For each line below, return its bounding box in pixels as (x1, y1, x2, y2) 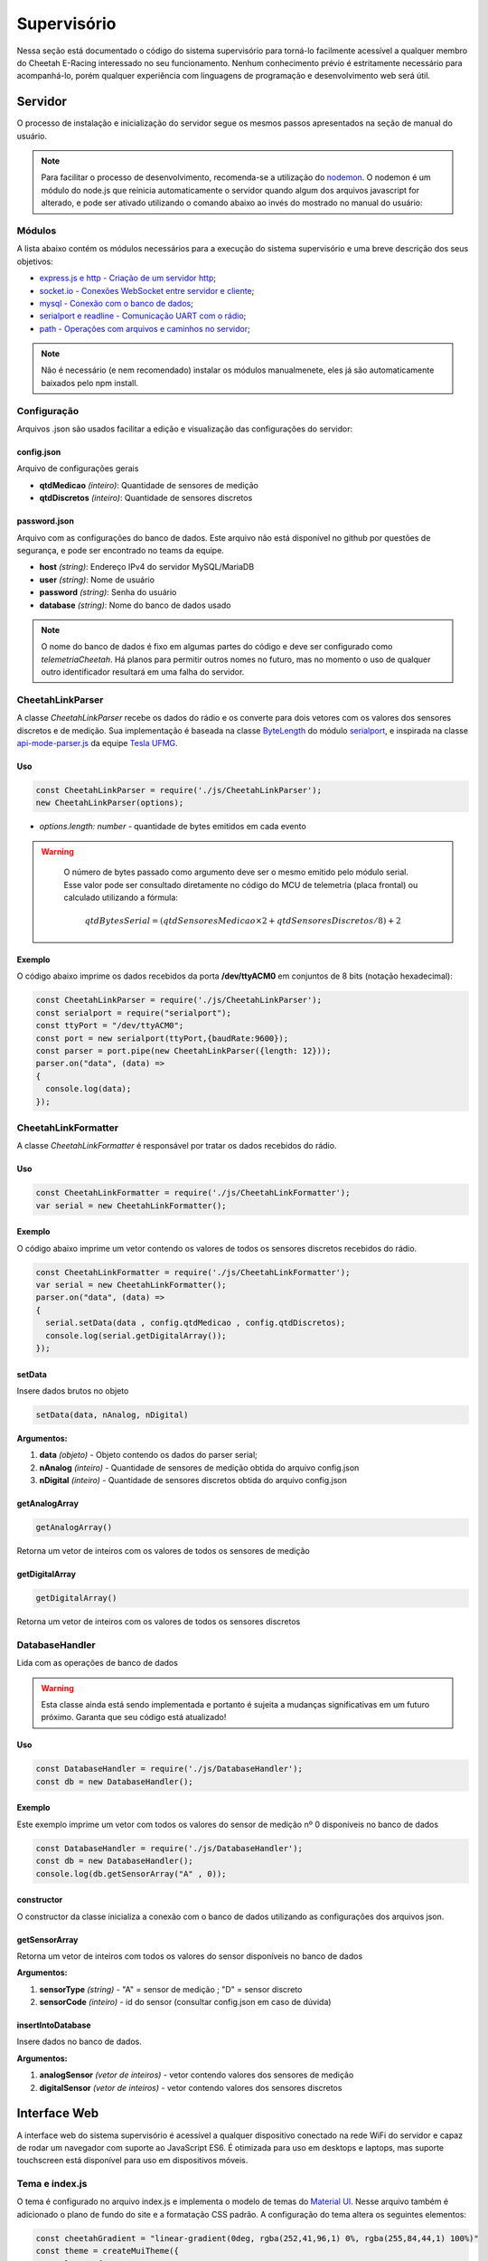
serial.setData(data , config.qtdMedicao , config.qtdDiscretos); (45, 1318, 346, 1329)
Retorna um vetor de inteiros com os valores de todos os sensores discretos (16, 1616, 301, 1627)
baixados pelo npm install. (41, 377, 139, 388)
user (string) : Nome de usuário (39, 574, 155, 585)
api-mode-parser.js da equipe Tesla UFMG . (16, 737, 178, 748)
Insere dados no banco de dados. (16, 2036, 142, 2048)
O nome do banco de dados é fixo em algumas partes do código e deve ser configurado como (41, 641, 393, 652)
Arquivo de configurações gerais (16, 463, 139, 474)
